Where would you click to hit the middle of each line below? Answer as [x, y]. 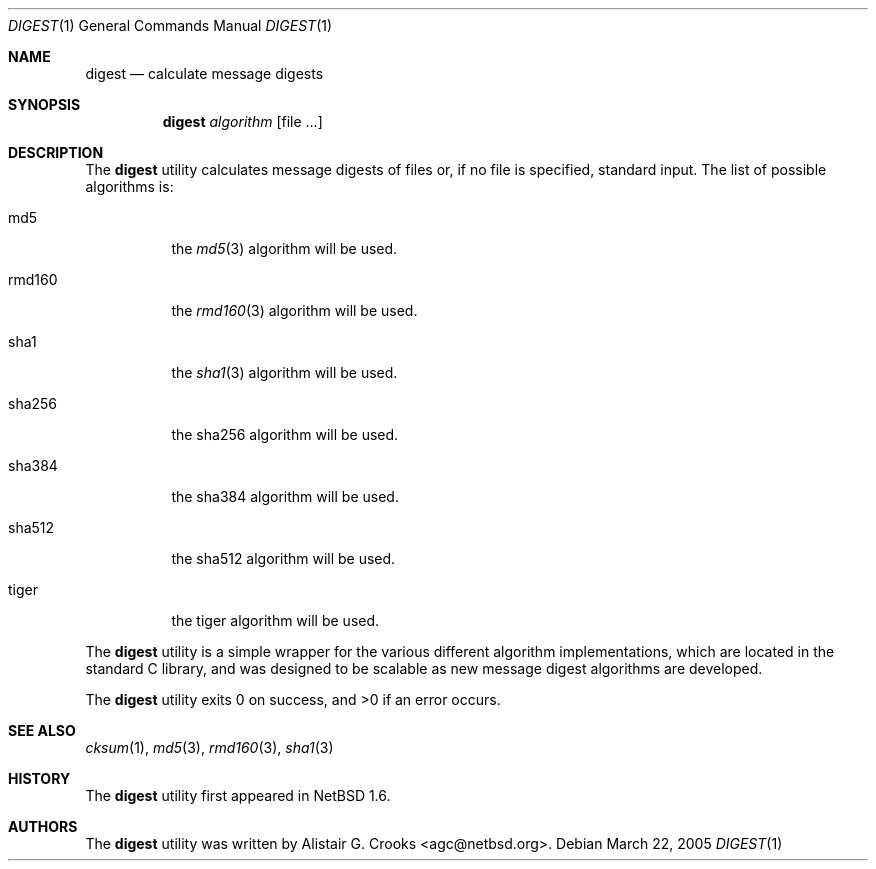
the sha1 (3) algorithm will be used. [284, 372]
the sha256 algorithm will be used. [285, 434]
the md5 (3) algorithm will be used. [284, 248]
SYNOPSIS [44, 104]
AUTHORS [43, 826]
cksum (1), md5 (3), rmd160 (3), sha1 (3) [209, 747]
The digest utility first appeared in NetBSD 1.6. [238, 795]
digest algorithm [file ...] [242, 121]
